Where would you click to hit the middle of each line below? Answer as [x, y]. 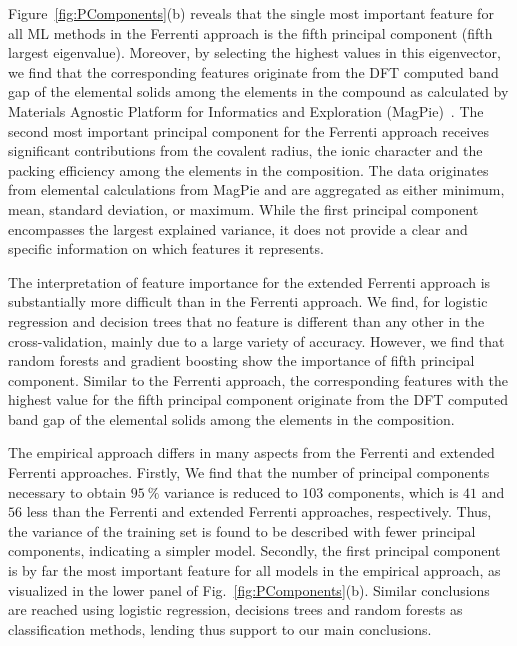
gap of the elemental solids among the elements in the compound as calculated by [258, 91]
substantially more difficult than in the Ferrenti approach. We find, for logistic [248, 301]
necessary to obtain [67, 491]
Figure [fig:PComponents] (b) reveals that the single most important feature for [251, 13]
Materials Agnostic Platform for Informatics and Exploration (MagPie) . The [246, 110]
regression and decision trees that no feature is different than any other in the [246, 320]
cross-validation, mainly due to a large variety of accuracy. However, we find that [256, 340]
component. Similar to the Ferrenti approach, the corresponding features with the [258, 379]
